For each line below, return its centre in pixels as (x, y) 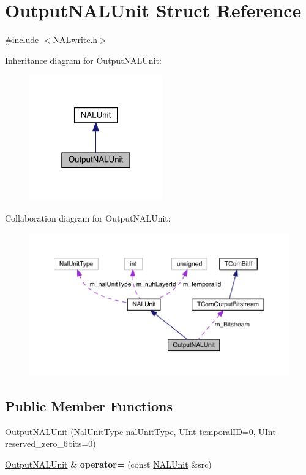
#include (22, 40)
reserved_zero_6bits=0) (50, 443)
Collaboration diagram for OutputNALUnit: (88, 218)
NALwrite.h (75, 40)
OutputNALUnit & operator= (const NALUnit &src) (108, 464)
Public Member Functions (89, 405)
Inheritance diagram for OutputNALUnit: (83, 60)
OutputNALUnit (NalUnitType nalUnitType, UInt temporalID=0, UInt (140, 431)
